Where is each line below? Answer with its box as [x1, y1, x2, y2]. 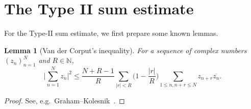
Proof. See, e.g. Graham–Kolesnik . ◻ [4, 95, 125, 106]
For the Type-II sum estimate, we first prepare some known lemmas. [4, 28, 218, 38]
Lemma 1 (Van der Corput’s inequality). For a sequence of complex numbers [4, 45, 247, 55]
